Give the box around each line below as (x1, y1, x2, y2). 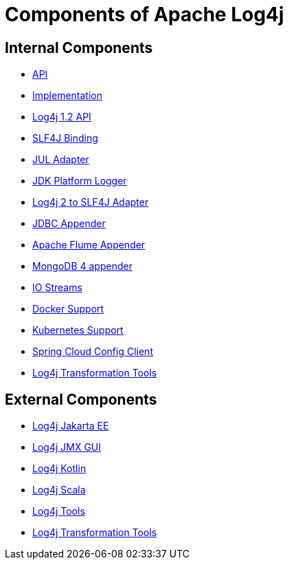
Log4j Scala (32, 484, 86, 496)
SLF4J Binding (32, 132, 98, 145)
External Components (5, 390, 157, 408)
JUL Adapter (32, 153, 89, 166)
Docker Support (32, 303, 104, 315)
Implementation (32, 89, 102, 102)
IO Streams (32, 281, 82, 294)
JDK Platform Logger (32, 175, 127, 187)
